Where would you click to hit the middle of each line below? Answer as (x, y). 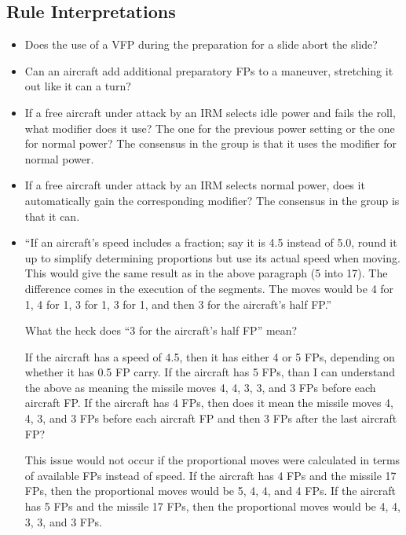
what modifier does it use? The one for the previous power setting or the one (210, 128)
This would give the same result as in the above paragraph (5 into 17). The (206, 273)
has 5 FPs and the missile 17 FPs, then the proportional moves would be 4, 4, (212, 506)
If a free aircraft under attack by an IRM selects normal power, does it (195, 185)
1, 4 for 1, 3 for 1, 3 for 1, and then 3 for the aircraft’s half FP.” (178, 304)
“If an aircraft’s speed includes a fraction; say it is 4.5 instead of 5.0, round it (211, 242)
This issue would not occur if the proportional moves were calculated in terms (212, 460)
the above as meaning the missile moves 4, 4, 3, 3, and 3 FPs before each (200, 387)
